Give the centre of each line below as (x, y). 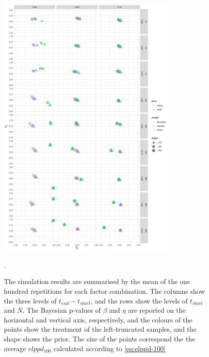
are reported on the (157, 310)
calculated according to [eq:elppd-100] (110, 348)
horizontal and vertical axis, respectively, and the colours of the (98, 319)
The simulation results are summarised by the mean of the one (97, 281)
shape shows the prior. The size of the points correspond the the (100, 339)
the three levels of (30, 300)
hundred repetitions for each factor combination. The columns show (104, 291)
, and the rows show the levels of (139, 300)
